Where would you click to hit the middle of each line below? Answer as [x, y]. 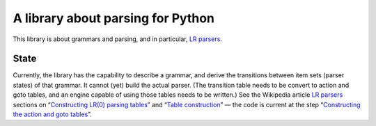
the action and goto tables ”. [52, 114]
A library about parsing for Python [114, 18]
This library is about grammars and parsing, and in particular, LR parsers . [118, 39]
